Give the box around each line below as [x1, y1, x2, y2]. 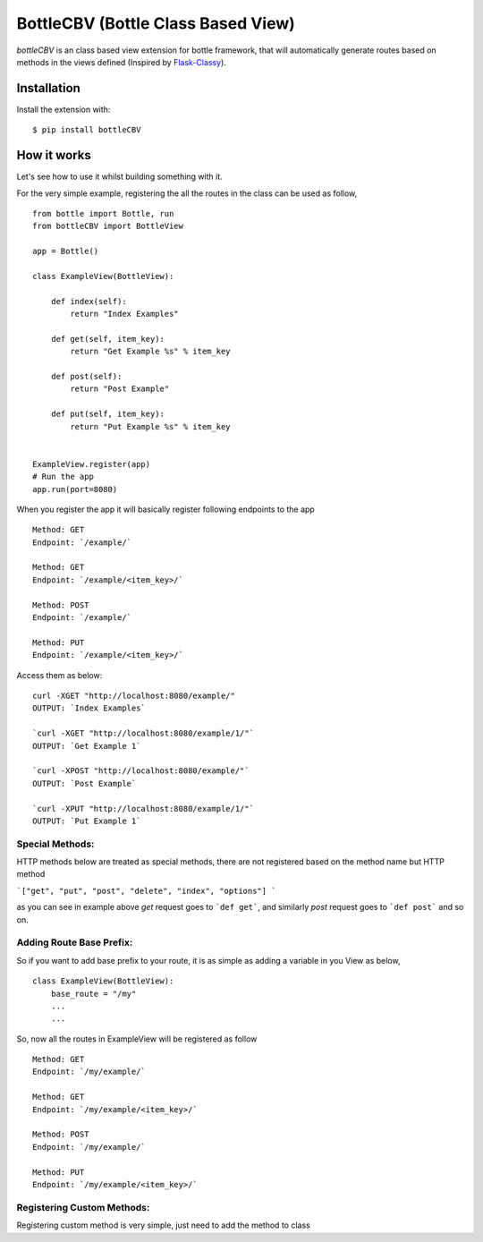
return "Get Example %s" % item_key [70, 346, 232, 357]
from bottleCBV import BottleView [32, 221, 183, 232]
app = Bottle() [32, 246, 99, 257]
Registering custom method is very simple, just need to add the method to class [16, 1220, 310, 1230]
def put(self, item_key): [50, 409, 165, 420]
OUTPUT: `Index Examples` [32, 703, 147, 713]
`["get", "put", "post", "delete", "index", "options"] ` [16, 886, 276, 896]
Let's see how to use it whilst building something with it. [16, 171, 223, 183]
